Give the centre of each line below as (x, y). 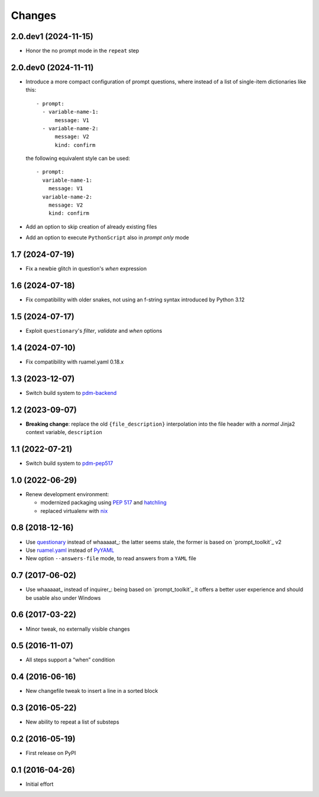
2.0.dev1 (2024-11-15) (52, 36)
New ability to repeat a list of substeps (72, 722)
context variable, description (64, 432)
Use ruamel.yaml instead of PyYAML (70, 550)
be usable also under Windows (63, 597)
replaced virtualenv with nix (74, 511)
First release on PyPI (51, 753)
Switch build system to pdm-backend (71, 393)
